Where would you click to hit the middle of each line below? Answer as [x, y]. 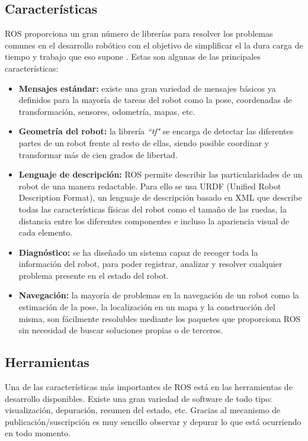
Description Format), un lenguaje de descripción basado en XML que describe [160, 197]
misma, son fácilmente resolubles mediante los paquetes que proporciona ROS [160, 318]
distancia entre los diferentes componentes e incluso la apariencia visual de [154, 220]
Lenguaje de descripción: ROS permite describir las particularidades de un [161, 174]
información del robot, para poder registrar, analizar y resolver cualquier [150, 264]
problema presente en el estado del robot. [94, 275]
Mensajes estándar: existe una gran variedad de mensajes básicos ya [147, 88]
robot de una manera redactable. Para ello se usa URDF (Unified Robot [150, 186]
